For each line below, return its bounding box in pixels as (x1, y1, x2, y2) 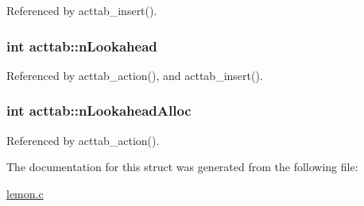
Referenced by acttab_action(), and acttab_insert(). (6, 67, 263, 83)
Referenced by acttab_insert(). (6, 2, 157, 18)
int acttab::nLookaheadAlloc (6, 101, 192, 120)
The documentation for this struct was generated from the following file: (6, 158, 358, 175)
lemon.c (6, 185, 44, 201)
